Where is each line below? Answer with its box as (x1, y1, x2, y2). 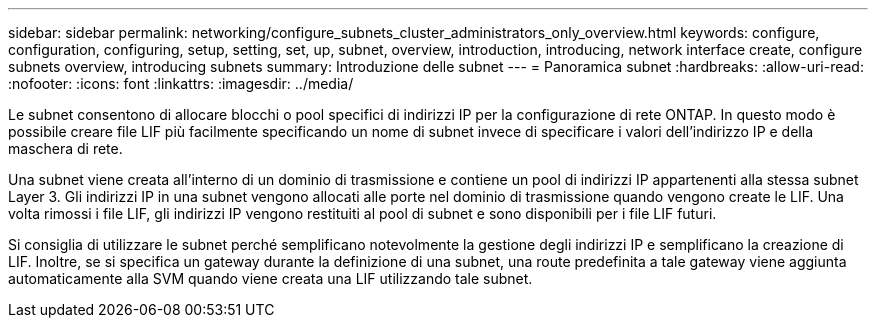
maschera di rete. (8, 140, 123, 157)
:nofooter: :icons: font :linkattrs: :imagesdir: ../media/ (8, 75, 354, 92)
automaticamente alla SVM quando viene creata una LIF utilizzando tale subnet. (8, 270, 533, 287)
